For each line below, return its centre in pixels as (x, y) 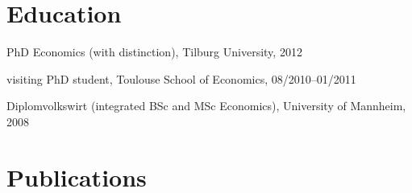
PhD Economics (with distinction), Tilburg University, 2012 (154, 52)
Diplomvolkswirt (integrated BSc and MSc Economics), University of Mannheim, (206, 106)
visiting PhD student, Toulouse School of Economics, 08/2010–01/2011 (181, 78)
